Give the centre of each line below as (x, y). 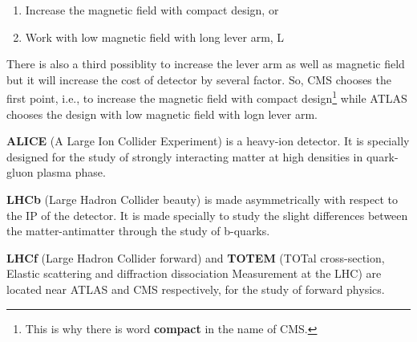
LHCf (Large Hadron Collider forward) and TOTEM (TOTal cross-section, (196, 257)
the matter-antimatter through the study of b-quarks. (138, 231)
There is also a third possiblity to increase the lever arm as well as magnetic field (206, 64)
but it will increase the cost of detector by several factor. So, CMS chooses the (199, 79)
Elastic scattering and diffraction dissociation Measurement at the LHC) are (194, 273)
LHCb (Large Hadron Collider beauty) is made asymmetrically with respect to (202, 199)
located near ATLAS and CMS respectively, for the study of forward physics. (196, 289)
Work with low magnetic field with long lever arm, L (155, 37)
